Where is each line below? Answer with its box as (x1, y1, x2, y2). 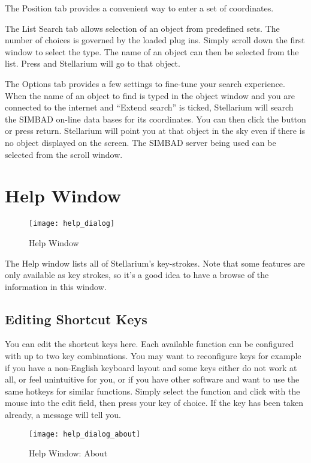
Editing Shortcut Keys (5, 309, 147, 328)
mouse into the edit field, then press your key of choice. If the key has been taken (5, 396, 304, 409)
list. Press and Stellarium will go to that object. (5, 57, 180, 70)
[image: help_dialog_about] (29, 429, 141, 438)
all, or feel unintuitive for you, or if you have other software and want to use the (5, 373, 300, 386)
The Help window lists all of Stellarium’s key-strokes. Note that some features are (5, 256, 305, 269)
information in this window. (5, 280, 107, 292)
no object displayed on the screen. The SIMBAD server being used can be (5, 136, 276, 148)
